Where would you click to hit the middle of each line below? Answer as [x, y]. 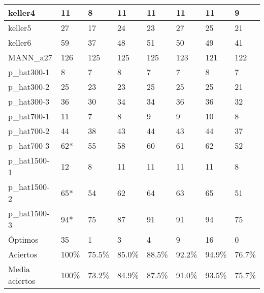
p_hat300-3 [29, 101]
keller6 [20, 42]
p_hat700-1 [29, 116]
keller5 [20, 28]
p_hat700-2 [29, 131]
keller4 [22, 12]
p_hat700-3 [29, 145]
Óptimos [23, 239]
